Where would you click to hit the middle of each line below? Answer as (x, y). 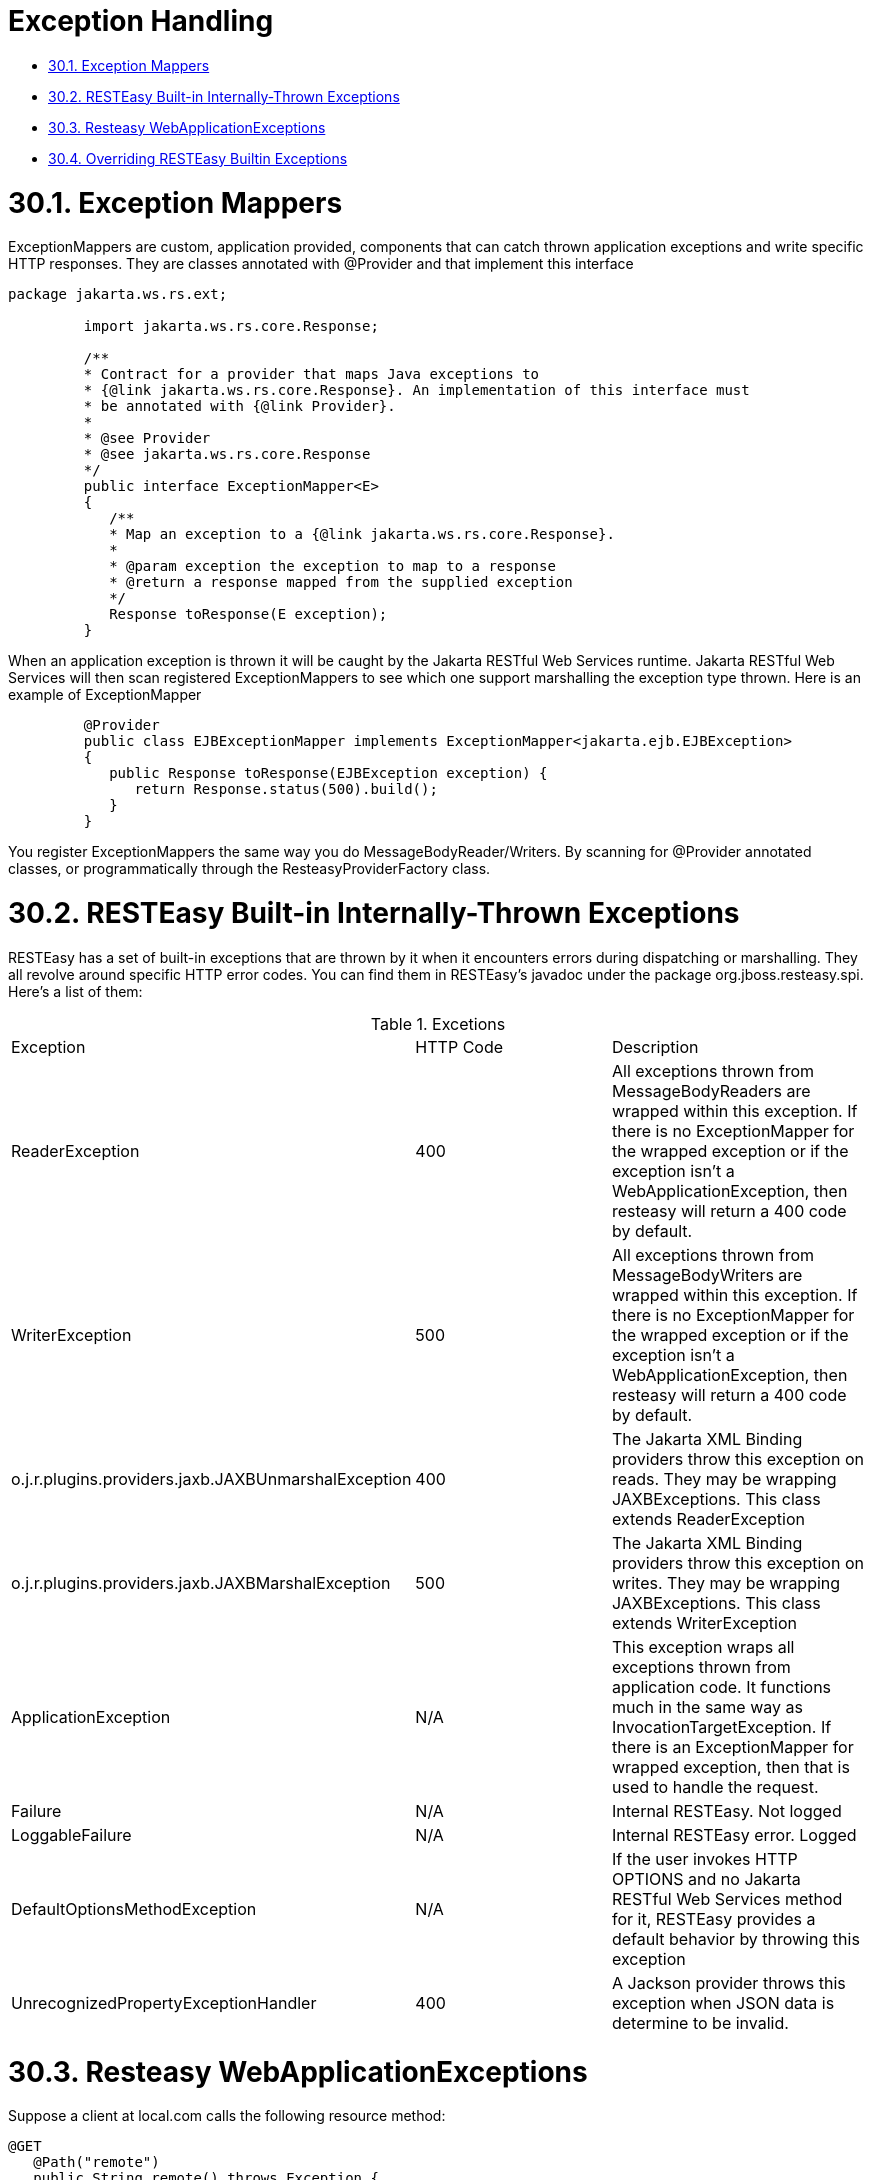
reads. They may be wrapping (724, 1478)
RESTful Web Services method (727, 1898)
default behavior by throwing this (735, 1938)
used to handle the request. (715, 1786)
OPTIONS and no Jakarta (706, 1878)
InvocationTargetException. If (721, 1726)
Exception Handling (141, 21)
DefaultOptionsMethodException (134, 1908)
